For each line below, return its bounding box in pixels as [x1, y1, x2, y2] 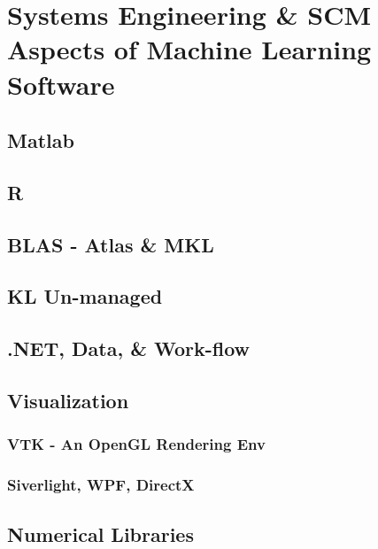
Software [7, 66, 115, 102]
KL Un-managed [7, 282, 163, 310]
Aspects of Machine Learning [7, 31, 372, 67]
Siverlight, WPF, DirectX [7, 474, 195, 496]
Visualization [7, 387, 129, 414]
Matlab [7, 127, 74, 154]
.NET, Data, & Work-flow [7, 335, 251, 362]
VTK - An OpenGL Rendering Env [7, 433, 266, 455]
